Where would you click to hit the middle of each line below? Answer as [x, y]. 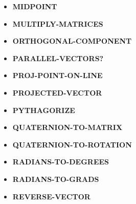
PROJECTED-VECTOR [57, 92]
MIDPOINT [35, 6]
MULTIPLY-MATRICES [58, 23]
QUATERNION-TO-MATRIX [67, 127]
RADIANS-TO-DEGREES [61, 162]
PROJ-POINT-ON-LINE [58, 75]
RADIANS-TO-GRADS [56, 179]
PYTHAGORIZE [44, 110]
